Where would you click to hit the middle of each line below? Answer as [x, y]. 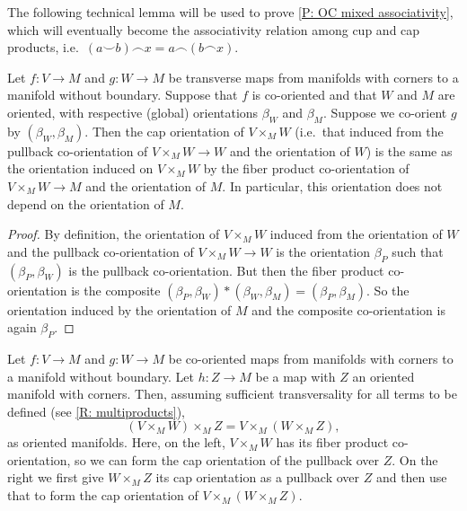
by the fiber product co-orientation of [306, 168]
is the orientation [323, 251]
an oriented [383, 376]
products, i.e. [43, 47]
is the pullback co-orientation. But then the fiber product [226, 270]
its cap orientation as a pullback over [258, 477]
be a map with [295, 376]
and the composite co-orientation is [348, 309]
